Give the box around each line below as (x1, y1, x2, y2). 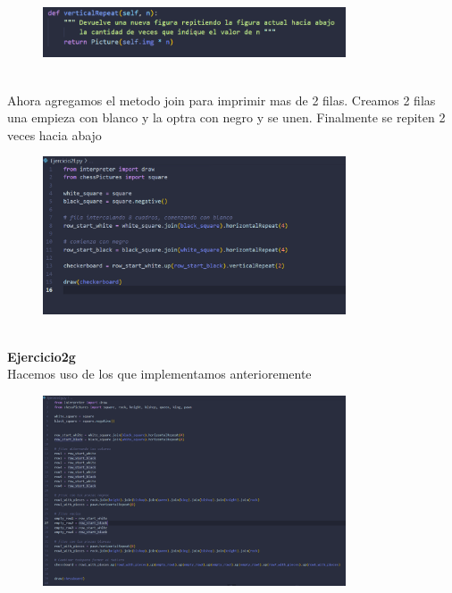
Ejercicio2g (7, 347, 76, 365)
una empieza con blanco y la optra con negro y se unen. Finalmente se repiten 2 (7, 108, 446, 127)
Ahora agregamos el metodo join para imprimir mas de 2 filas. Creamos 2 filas (7, 90, 436, 109)
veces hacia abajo (7, 125, 102, 144)
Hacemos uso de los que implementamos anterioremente (7, 364, 312, 383)
